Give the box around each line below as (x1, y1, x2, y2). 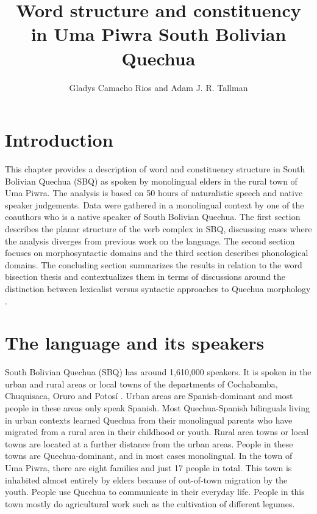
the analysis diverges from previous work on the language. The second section (5, 234, 295, 247)
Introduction (5, 127, 113, 152)
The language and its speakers (5, 330, 265, 355)
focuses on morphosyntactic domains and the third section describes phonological (5, 246, 308, 259)
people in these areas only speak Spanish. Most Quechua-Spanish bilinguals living (5, 402, 310, 414)
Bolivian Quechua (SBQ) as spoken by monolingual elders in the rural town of (5, 174, 297, 187)
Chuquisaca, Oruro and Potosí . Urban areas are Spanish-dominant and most (5, 389, 293, 402)
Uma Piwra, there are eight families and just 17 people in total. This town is (5, 461, 292, 474)
